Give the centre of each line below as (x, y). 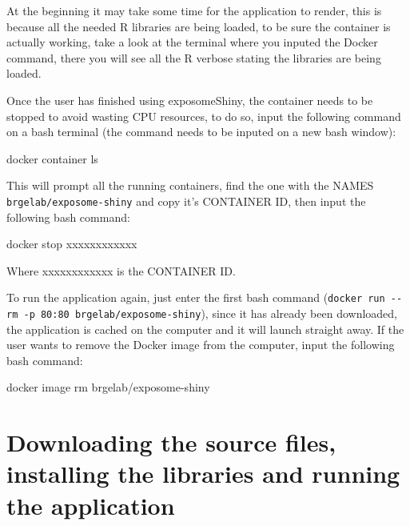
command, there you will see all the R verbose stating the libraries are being (194, 57)
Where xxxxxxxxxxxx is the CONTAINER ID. (121, 270)
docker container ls (52, 158)
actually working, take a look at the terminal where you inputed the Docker (192, 42)
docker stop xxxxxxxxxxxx (72, 244)
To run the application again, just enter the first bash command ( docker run (196, 297)
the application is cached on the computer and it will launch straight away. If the (205, 329)
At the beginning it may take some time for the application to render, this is (194, 10)
